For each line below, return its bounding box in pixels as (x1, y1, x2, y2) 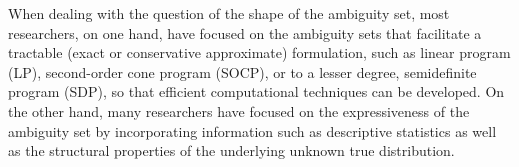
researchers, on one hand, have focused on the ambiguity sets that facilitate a (8, 22, 482, 43)
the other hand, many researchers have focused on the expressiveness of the (8, 100, 470, 121)
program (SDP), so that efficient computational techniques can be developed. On (8, 81, 505, 102)
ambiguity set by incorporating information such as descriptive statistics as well (8, 120, 497, 141)
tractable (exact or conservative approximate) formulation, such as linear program (8, 42, 511, 63)
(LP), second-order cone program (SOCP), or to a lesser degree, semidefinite (8, 61, 477, 82)
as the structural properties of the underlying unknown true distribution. (8, 140, 455, 161)
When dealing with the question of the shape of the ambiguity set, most (8, 3, 450, 23)
